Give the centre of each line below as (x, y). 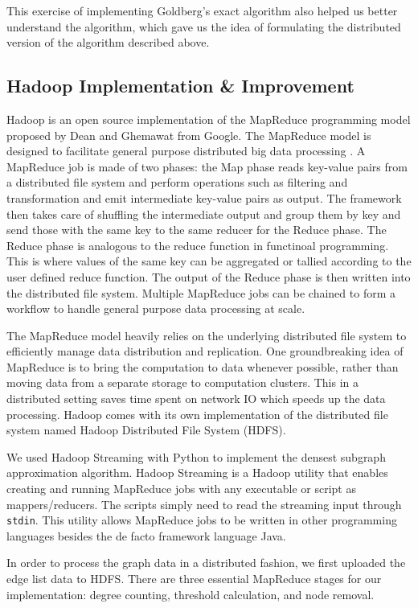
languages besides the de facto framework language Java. (146, 535)
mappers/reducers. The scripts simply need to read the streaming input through (204, 504)
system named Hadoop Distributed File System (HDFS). (146, 430)
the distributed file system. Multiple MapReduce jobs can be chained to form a (201, 292)
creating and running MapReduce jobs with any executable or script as (181, 489)
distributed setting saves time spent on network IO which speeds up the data (196, 398)
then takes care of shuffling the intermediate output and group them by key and (204, 214)
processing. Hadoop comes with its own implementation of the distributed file (197, 414)
